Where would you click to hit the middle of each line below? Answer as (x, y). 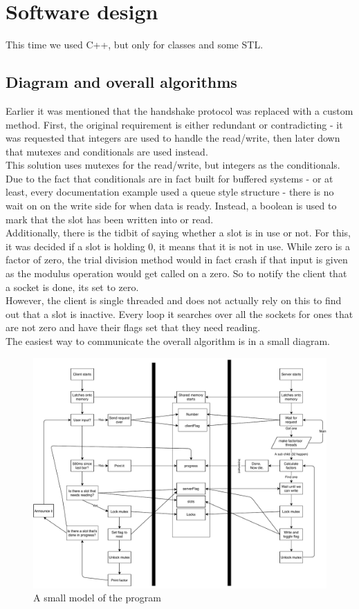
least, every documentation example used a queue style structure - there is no (170, 192)
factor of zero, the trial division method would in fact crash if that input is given (177, 260)
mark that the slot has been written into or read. (110, 219)
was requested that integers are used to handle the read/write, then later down (173, 138)
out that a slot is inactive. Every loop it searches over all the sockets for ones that (179, 313)
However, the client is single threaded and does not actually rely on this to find (174, 300)
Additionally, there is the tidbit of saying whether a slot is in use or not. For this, (178, 233)
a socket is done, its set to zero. (72, 287)
